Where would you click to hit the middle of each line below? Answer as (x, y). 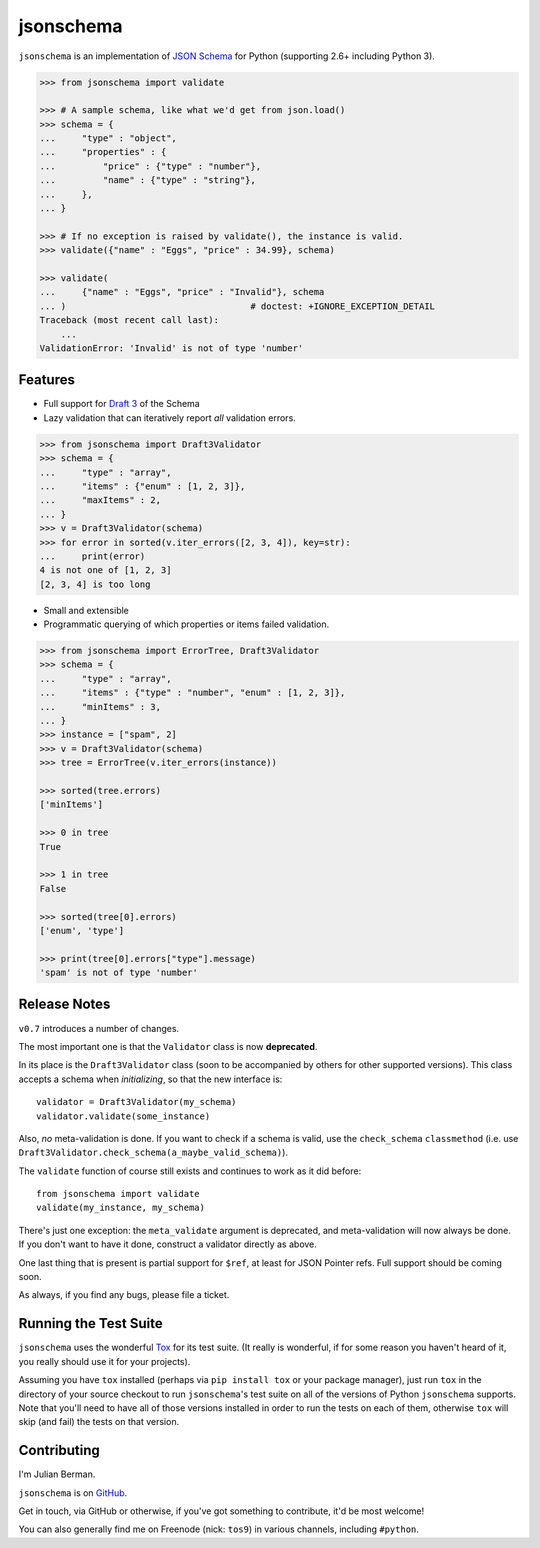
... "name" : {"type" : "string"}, (148, 180)
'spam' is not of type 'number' (119, 973)
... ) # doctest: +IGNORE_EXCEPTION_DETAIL (237, 306)
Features (46, 380)
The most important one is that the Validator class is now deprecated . (168, 1046)
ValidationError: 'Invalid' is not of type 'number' (171, 348)
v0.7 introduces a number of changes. (99, 1028)
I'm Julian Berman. (57, 1474)
